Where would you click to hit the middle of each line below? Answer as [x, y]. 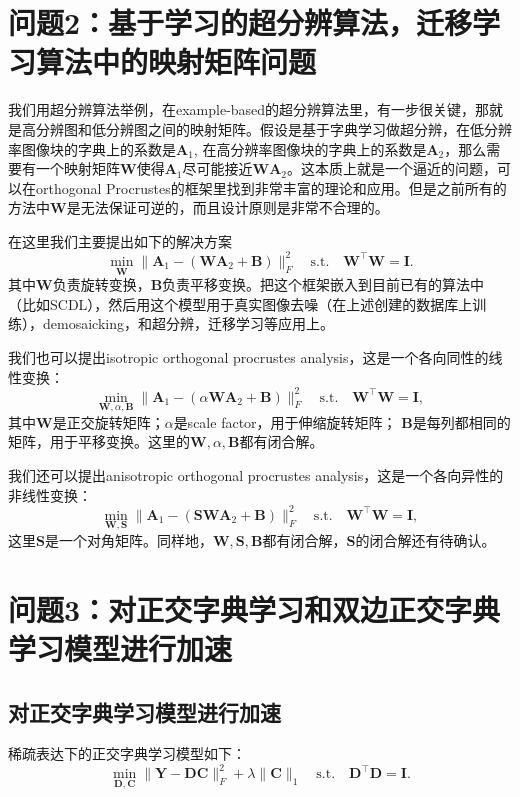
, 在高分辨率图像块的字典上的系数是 [310, 148]
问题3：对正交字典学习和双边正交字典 [254, 608]
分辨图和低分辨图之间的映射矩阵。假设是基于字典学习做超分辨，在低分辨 [273, 128]
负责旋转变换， [101, 284]
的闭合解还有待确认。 [425, 539]
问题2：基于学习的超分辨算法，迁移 [240, 22]
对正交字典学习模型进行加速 [144, 711]
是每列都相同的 [461, 421]
